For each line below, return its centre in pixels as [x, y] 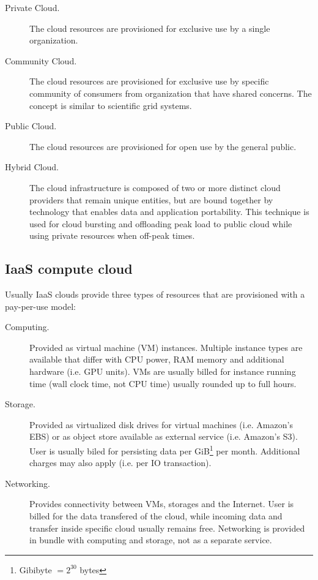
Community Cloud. [41, 60]
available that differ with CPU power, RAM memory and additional [157, 359]
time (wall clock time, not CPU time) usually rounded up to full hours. [163, 383]
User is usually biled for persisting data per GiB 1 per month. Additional [165, 450]
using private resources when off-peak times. [112, 235]
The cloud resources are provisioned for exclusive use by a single [150, 28]
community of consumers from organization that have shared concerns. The [171, 93]
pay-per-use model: [41, 306]
